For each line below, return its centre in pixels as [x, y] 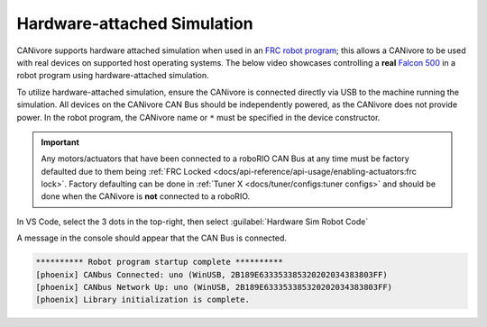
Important [60, 142]
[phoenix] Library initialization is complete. [142, 300]
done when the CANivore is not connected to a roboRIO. [146, 196]
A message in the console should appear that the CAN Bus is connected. [152, 238]
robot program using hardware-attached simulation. [113, 76]
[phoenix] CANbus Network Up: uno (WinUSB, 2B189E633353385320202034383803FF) [214, 287]
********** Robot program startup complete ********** [159, 262]
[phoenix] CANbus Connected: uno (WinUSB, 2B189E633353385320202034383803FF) [211, 274]
